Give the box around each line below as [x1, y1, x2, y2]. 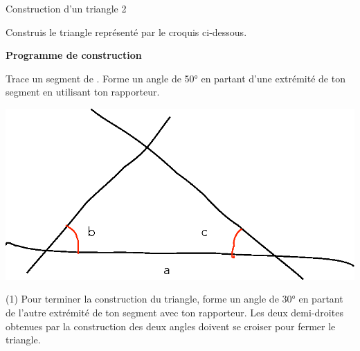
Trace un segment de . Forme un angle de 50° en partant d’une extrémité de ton [6, 71, 345, 85]
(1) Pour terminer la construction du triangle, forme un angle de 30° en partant [6, 291, 343, 306]
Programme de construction [6, 48, 142, 62]
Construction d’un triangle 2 [6, 1, 127, 15]
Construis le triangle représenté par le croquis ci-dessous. [6, 24, 247, 39]
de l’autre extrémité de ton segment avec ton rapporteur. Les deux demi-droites [6, 305, 343, 319]
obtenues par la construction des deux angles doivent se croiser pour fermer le [6, 318, 336, 333]
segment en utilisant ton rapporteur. [6, 84, 160, 99]
